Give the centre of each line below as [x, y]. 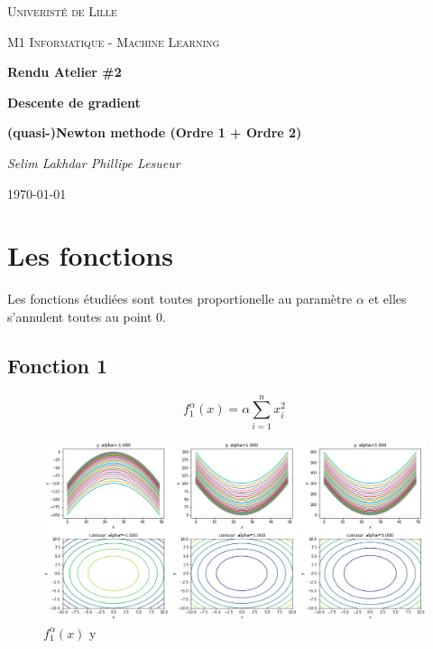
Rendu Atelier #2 [64, 72]
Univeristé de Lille [62, 11]
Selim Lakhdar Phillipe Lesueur [94, 162]
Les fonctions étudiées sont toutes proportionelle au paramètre [180, 299]
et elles [387, 299]
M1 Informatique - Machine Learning [114, 41]
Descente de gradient [74, 102]
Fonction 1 [58, 365]
